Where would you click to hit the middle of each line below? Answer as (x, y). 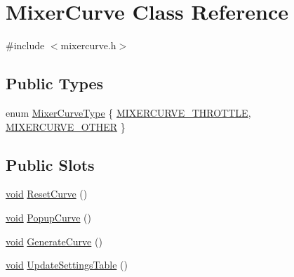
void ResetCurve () (47, 194)
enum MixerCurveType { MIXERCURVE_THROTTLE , (128, 112)
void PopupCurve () (49, 217)
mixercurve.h (88, 45)
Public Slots (50, 164)
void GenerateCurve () (54, 241)
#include (25, 45)
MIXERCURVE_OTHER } (66, 126)
